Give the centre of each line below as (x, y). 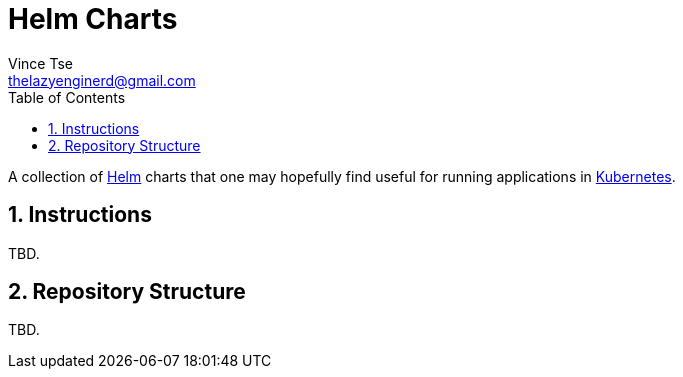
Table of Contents (67, 97)
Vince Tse (40, 63)
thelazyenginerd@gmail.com (102, 80)
